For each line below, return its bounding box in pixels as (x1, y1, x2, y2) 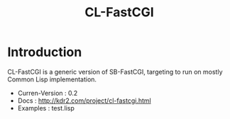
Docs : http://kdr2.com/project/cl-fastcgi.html (17, 96, 151, 105)
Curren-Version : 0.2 (17, 89, 78, 97)
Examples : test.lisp (17, 103, 75, 112)
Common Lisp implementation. (7, 75, 97, 84)
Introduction (7, 44, 82, 60)
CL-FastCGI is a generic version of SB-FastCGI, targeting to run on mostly (7, 67, 223, 76)
